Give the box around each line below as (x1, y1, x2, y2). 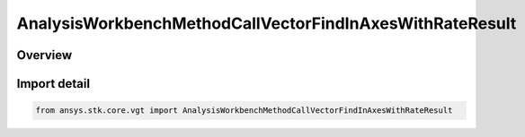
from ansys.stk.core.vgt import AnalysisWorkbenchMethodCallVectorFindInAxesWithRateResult (35, 106, 453, 116)
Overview (16, 47, 73, 63)
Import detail (16, 76, 90, 91)
